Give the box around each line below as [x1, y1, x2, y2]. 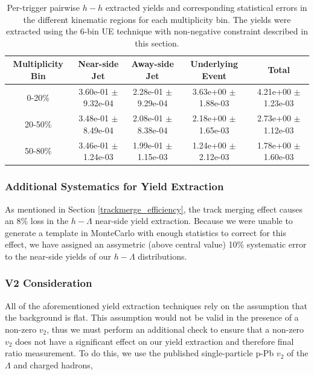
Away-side [131, 57, 174, 70]
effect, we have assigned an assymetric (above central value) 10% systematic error [5, 238, 307, 251]
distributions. [138, 249, 187, 262]
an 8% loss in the [5, 214, 69, 227]
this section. [135, 36, 179, 49]
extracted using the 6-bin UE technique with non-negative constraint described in [6, 25, 308, 37]
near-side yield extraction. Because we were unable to [95, 214, 293, 227]
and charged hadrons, [13, 358, 93, 371]
